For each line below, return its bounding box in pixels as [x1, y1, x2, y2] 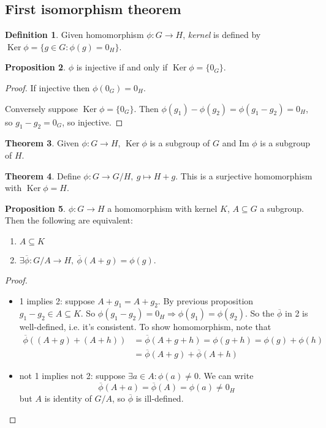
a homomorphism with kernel [107, 201, 218, 214]
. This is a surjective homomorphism [175, 169, 313, 182]
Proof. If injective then [5, 81, 90, 94]
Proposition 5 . [5, 201, 66, 214]
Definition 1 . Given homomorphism [5, 28, 144, 41]
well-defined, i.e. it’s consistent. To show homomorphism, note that [19, 320, 271, 333]
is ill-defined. [135, 392, 184, 405]
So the [250, 307, 275, 320]
